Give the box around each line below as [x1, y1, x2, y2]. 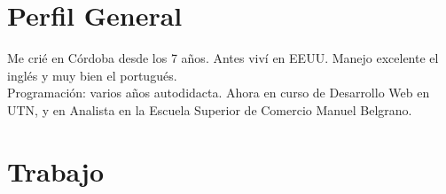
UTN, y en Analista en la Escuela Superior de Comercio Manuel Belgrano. [7, 100, 412, 119]
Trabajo [7, 152, 105, 189]
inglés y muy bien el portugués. [7, 66, 177, 84]
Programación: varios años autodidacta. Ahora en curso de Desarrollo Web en [7, 83, 430, 102]
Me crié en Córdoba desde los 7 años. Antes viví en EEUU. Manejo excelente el [7, 49, 439, 67]
